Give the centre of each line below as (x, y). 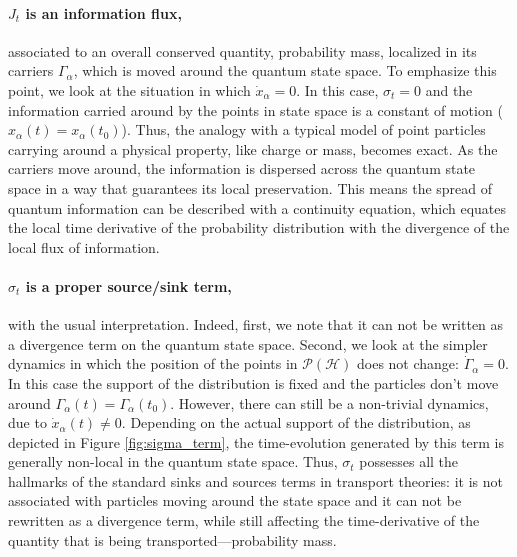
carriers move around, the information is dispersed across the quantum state (242, 168)
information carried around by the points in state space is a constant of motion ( (255, 109)
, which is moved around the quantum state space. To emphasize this (285, 70)
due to (27, 422)
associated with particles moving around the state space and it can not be (235, 500)
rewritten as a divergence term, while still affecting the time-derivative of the (244, 520)
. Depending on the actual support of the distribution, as (296, 422)
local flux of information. (84, 246)
